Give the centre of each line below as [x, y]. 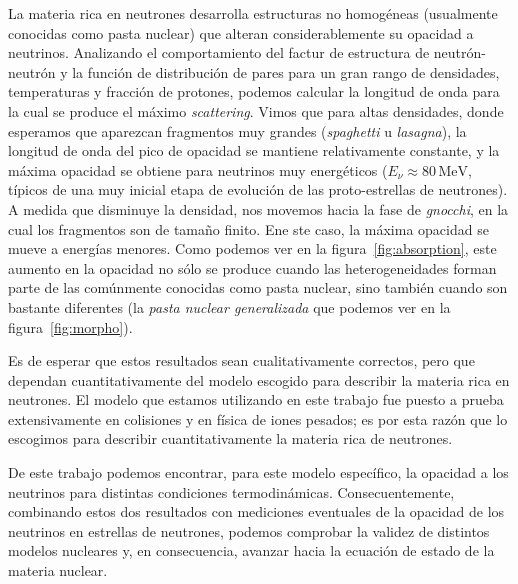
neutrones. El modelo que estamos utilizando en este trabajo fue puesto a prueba [256, 399]
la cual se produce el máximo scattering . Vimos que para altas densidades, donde [256, 110]
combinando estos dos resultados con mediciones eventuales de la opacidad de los [256, 511]
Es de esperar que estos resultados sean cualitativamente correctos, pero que [241, 360]
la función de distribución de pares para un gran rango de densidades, [286, 71]
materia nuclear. [58, 570]
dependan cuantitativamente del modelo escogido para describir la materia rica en [259, 379]
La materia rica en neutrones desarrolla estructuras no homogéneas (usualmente [253, 13]
